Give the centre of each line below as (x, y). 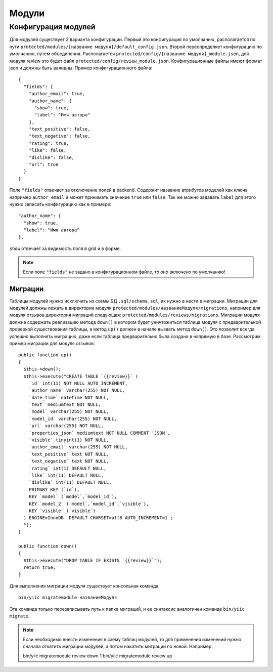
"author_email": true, (57, 94)
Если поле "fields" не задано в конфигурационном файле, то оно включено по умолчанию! (124, 272)
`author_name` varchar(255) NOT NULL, (77, 390)
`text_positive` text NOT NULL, (69, 454)
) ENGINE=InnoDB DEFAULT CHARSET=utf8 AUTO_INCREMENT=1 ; (98, 518)
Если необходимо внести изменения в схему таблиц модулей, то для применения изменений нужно (132, 639)
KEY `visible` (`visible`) (62, 511)
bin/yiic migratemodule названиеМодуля (68, 598)
